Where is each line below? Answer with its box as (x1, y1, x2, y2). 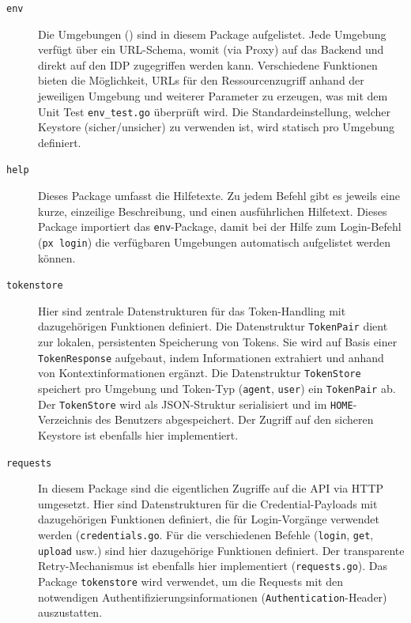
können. (38, 249, 76, 266)
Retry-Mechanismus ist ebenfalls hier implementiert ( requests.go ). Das (38, 557, 388, 574)
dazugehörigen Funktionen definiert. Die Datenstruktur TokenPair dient (38, 318, 388, 334)
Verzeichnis (38, 411, 92, 428)
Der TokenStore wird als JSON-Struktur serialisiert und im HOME (38, 395, 353, 412)
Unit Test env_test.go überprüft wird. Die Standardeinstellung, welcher (38, 103, 391, 119)
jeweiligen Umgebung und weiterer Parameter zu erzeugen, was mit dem (38, 88, 388, 104)
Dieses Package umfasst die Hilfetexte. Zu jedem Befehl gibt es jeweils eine (38, 187, 400, 204)
